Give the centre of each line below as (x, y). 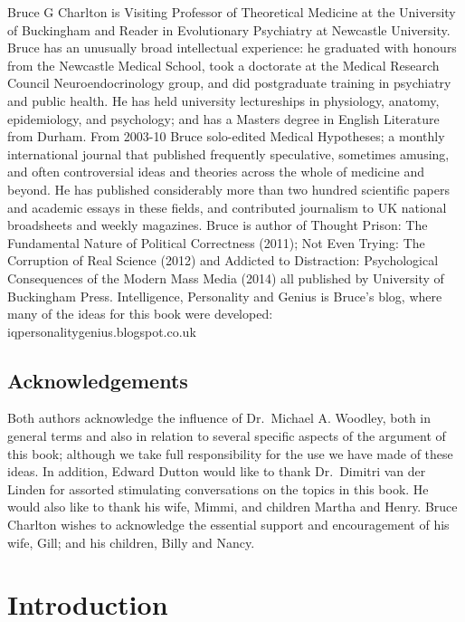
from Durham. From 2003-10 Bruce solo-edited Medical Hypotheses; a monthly (226, 136)
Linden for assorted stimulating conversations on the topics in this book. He (218, 488)
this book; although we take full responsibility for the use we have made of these (230, 453)
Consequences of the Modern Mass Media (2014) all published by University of (226, 278)
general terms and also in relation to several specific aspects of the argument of (227, 436)
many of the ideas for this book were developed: (140, 314)
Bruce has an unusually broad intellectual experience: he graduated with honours (232, 48)
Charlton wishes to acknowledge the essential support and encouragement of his (228, 525)
